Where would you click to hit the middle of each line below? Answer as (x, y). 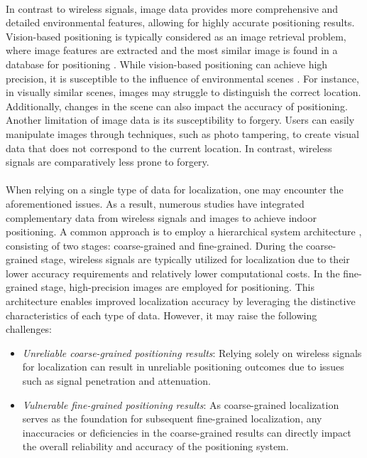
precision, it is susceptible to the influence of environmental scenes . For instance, (182, 78)
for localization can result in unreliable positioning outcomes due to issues (183, 367)
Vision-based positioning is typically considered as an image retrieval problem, (176, 36)
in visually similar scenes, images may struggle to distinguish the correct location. (183, 92)
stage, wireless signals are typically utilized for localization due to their (195, 259)
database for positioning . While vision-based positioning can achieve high (167, 64)
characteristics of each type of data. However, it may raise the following (161, 315)
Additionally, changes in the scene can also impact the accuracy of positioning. (177, 106)
